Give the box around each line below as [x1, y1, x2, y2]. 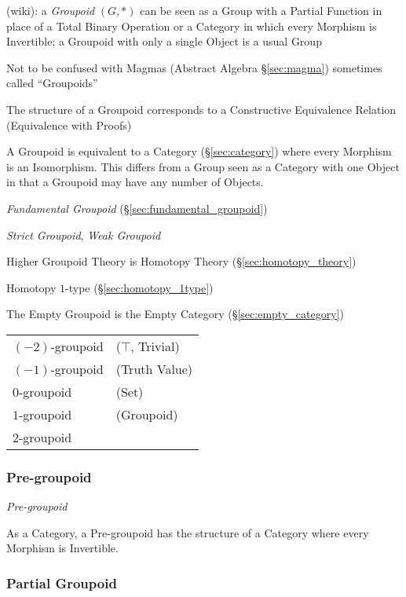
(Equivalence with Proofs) [6, 116, 132, 133]
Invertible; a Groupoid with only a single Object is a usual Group [6, 33, 322, 49]
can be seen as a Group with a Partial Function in [140, 2, 382, 18]
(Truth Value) [115, 359, 193, 378]
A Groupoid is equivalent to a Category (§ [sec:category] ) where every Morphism [6, 143, 392, 159]
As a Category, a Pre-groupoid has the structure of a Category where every [6, 524, 369, 540]
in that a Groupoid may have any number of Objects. [6, 174, 264, 190]
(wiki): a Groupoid [6, 2, 95, 18]
